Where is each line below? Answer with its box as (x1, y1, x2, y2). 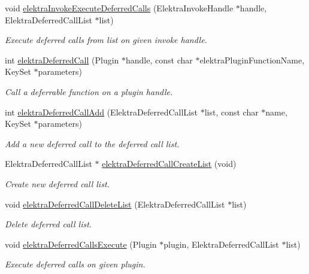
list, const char (204, 105, 259, 118)
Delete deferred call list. (5, 218, 92, 230)
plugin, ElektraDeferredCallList (163, 238, 279, 250)
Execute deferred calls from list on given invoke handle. (5, 34, 207, 46)
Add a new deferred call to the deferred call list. (5, 137, 180, 150)
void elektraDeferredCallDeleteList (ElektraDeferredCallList (5, 197, 225, 210)
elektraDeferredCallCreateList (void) (102, 157, 237, 170)
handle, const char (126, 53, 193, 66)
